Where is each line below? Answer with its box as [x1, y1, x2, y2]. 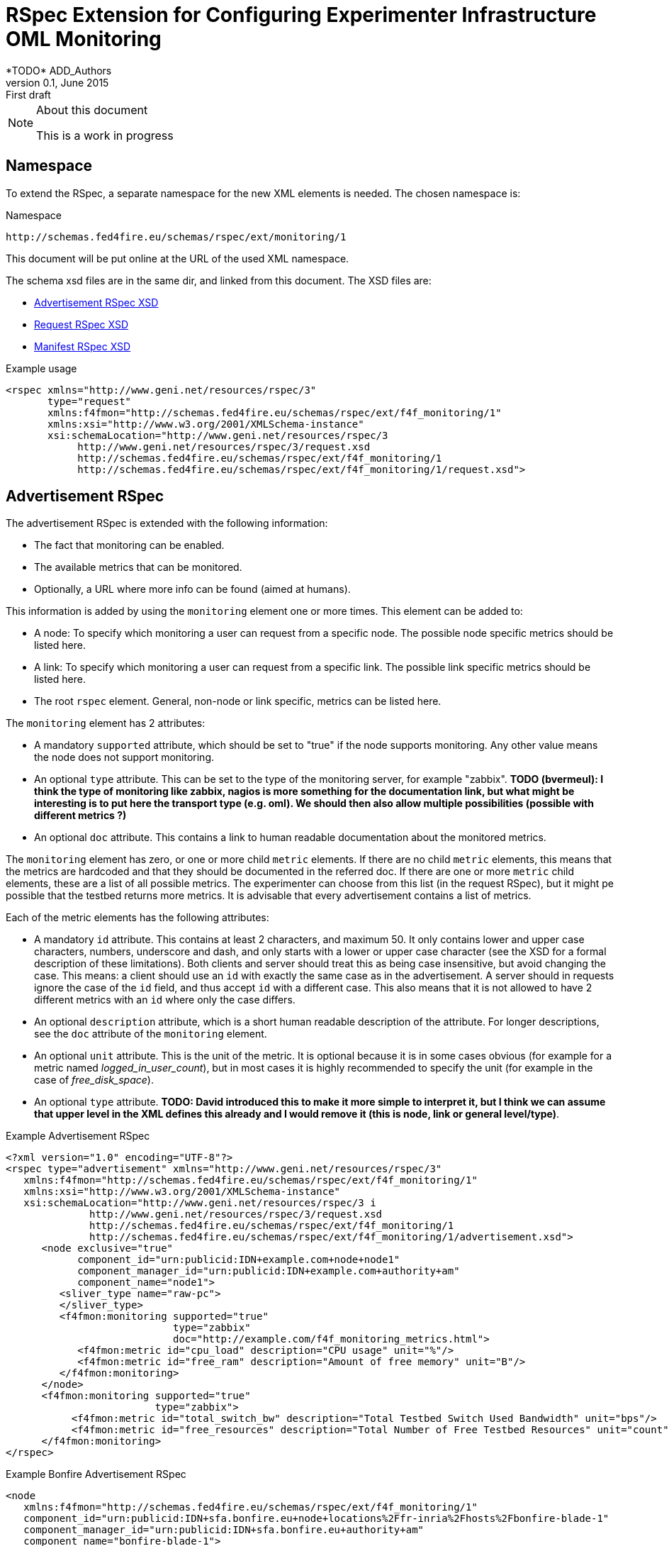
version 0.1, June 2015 [6, 76, 109, 89]
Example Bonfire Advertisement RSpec [6, 1468, 186, 1481]
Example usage [6, 362, 77, 374]
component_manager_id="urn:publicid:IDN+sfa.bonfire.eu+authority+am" [23, 1524, 425, 1536]
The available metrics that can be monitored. [34, 561, 242, 574]
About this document [36, 102, 148, 117]
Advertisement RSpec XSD [34, 296, 159, 308]
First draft [6, 88, 51, 101]
